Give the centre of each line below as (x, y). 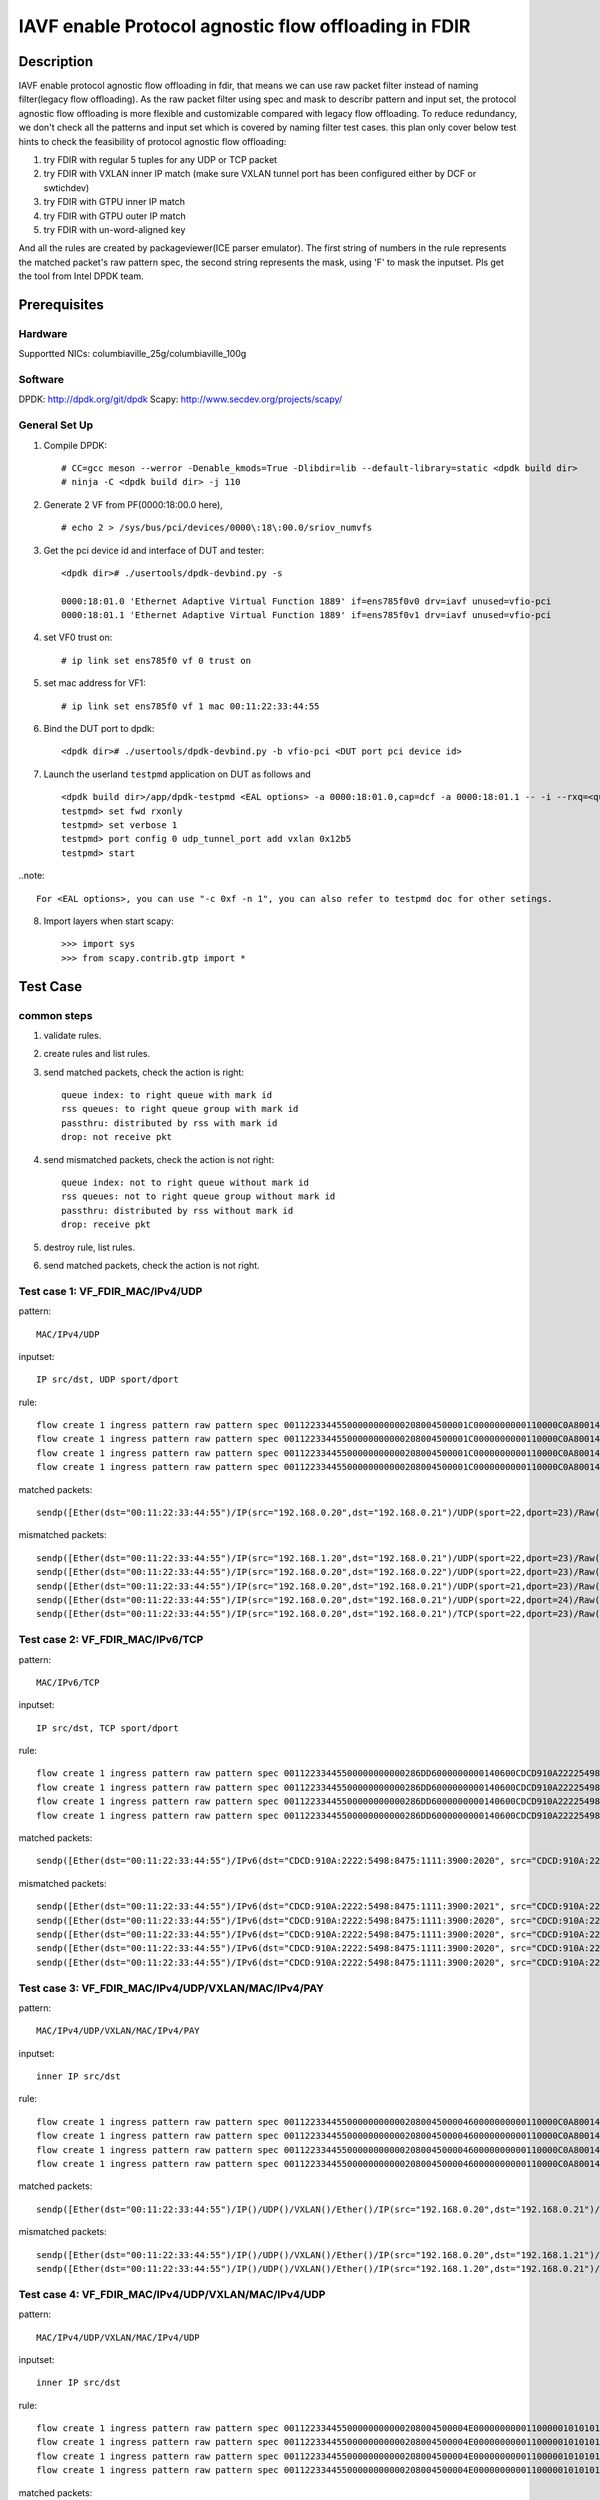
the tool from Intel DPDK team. (81, 276)
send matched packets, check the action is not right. (151, 1265)
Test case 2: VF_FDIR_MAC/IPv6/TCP (111, 1640)
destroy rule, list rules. (89, 1247)
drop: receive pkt (106, 1224)
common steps (55, 1015)
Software (41, 380)
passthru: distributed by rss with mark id (169, 1123)
